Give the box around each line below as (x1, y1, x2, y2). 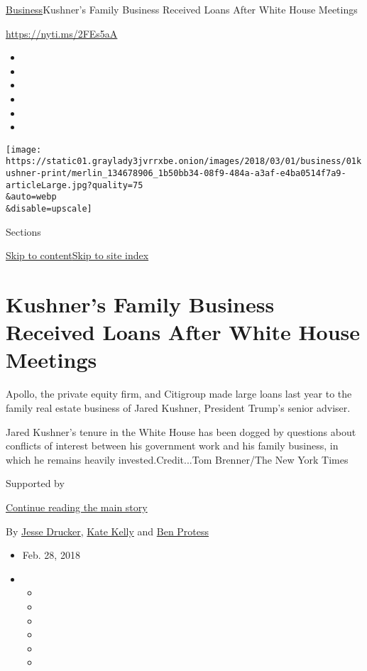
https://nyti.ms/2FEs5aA (6, 26, 118, 40)
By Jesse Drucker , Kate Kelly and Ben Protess (6, 523, 209, 538)
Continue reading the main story (6, 499, 148, 514)
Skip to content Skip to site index (6, 248, 149, 263)
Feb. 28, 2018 (22, 547, 80, 562)
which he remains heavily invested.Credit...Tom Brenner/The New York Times (6, 452, 349, 467)
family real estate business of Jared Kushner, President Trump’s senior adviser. (6, 400, 351, 415)
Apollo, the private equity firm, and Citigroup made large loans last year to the (6, 386, 352, 401)
